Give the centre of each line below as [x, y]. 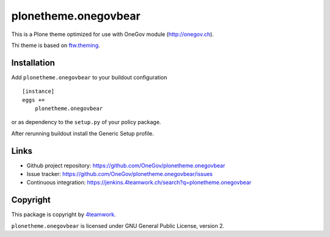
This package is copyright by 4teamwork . [64, 214]
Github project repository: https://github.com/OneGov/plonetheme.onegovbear [126, 166]
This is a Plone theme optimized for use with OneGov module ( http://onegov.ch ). [112, 34]
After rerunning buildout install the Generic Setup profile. [82, 133]
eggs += [34, 100]
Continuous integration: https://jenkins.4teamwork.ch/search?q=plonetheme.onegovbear [139, 183]
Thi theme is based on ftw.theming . [56, 45]
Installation [33, 63]
